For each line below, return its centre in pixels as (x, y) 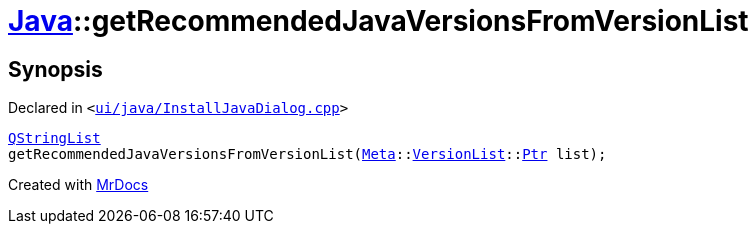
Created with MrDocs (78, 185)
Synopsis (55, 69)
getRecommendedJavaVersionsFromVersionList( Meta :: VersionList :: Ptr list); (307, 154)
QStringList (54, 138)
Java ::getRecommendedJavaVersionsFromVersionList (378, 21)
